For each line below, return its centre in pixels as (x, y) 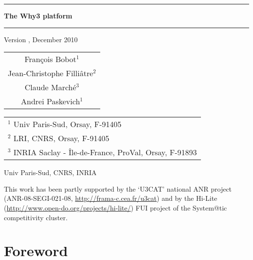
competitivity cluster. (36, 217)
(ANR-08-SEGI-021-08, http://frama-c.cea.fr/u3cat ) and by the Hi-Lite (111, 198)
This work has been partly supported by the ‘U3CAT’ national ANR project (118, 188)
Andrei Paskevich (51, 101)
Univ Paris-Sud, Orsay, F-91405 (67, 124)
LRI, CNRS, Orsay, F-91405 (61, 138)
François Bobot (50, 59)
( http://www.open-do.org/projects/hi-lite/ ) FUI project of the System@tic (116, 207)
